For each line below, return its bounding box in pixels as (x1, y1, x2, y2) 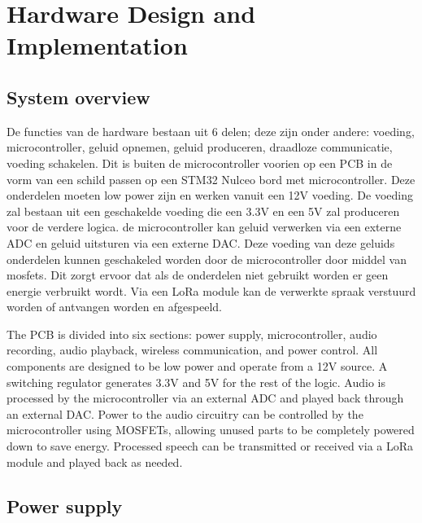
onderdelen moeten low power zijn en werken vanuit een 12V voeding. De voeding (7, 187, 414, 204)
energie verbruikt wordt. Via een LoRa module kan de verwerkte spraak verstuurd (7, 282, 416, 299)
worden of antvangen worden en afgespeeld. (7, 298, 222, 315)
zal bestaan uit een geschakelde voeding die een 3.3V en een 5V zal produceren (7, 202, 400, 219)
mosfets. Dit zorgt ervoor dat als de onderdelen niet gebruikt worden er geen (7, 266, 389, 283)
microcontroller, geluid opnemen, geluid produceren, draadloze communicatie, (7, 138, 393, 156)
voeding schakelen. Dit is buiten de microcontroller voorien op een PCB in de (7, 154, 393, 171)
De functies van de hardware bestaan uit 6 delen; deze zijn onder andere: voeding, (7, 122, 415, 139)
